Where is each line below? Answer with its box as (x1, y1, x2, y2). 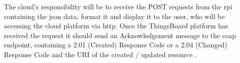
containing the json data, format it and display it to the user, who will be (4, 11, 225, 21)
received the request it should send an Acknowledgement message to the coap (4, 30, 236, 40)
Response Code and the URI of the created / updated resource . (4, 49, 197, 59)
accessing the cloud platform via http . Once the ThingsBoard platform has (4, 21, 228, 31)
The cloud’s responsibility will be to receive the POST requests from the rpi (4, 1, 232, 11)
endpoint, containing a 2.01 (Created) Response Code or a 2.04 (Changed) (4, 40, 227, 50)
